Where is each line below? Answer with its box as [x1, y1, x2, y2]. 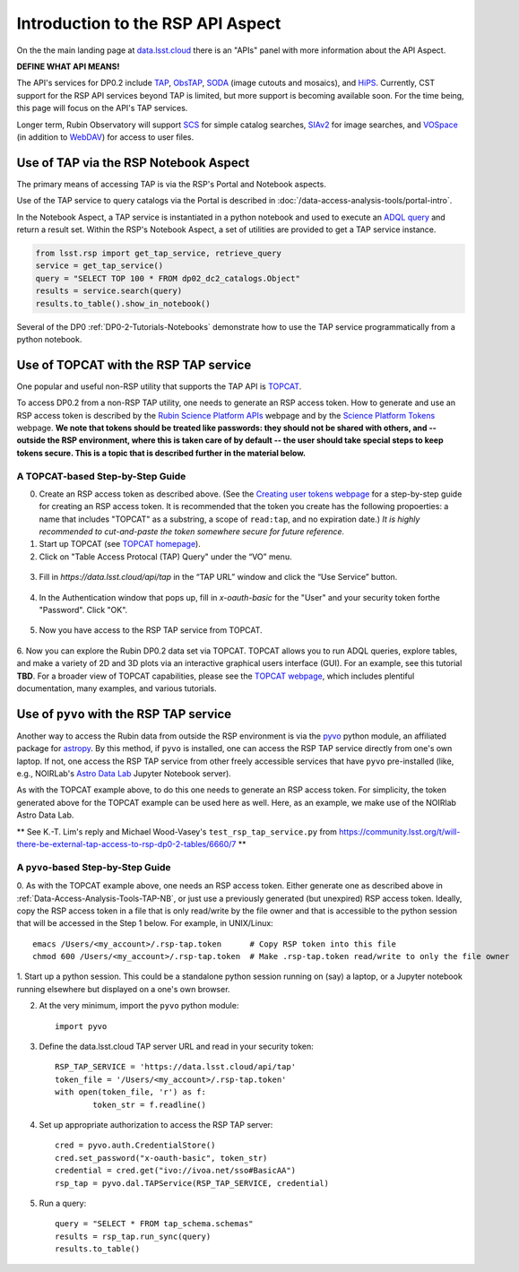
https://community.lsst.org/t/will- [339, 826, 461, 837]
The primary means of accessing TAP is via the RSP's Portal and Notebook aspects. [16, 178, 326, 189]
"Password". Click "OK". [39, 605, 128, 616]
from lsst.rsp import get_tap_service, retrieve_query [35, 247, 281, 258]
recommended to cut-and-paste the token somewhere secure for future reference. [39, 526, 345, 537]
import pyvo [55, 1021, 108, 1031]
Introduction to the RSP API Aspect [16, 13, 281, 33]
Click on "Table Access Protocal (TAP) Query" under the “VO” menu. [39, 551, 292, 562]
